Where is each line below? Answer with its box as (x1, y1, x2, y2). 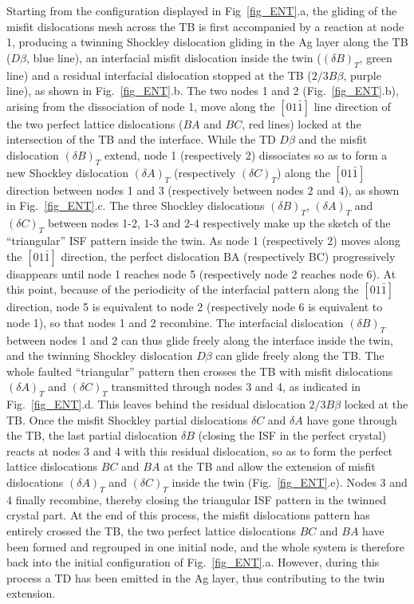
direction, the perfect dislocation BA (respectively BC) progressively (61, 247, 396, 264)
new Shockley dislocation (6, 164, 128, 180)
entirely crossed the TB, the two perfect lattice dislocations (6, 523, 297, 539)
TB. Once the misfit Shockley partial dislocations (6, 411, 248, 428)
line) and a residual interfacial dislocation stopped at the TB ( (6, 66, 312, 83)
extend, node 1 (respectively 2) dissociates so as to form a (104, 146, 388, 163)
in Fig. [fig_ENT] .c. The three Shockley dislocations (6, 197, 265, 214)
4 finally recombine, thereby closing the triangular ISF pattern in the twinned (6, 491, 387, 507)
